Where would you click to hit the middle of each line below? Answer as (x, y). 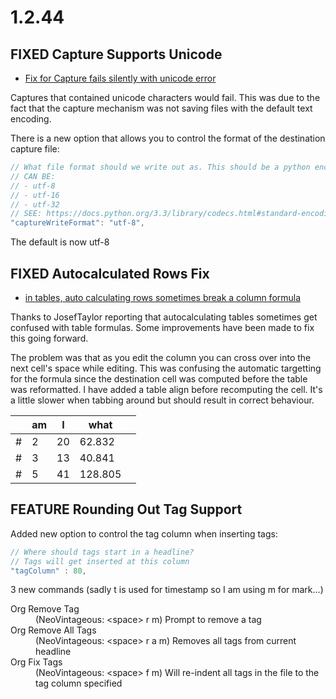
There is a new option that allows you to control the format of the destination (168, 138)
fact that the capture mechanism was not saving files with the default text (161, 108)
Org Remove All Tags (53, 630)
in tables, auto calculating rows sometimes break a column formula (163, 297)
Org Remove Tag (45, 609)
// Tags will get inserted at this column (100, 561)
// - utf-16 (35, 195)
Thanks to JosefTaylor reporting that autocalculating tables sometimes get (164, 317)
